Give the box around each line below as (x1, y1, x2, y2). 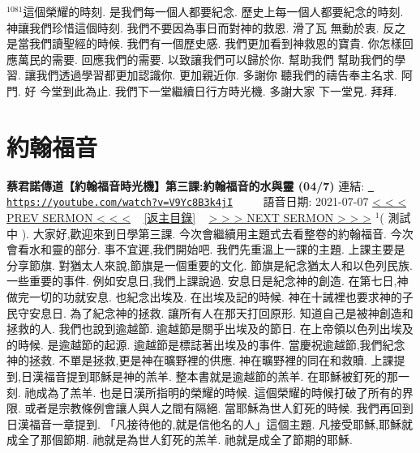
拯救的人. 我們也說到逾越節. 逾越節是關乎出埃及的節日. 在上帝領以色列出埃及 (6, 320, 414, 337)
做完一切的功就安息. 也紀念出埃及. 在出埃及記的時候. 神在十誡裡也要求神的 (6, 288, 402, 305)
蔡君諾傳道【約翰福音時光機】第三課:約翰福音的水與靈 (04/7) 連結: (6, 177, 365, 194)
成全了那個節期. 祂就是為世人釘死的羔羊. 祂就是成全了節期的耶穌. (6, 431, 353, 448)
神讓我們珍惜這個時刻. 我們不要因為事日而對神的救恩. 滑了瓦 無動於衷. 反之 (6, 19, 406, 36)
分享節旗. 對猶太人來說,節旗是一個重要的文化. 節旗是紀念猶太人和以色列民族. (6, 256, 413, 273)
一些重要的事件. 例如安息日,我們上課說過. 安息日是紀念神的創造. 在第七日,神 (6, 272, 409, 289)
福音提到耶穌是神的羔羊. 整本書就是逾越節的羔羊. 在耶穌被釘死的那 (43, 367, 398, 384)
